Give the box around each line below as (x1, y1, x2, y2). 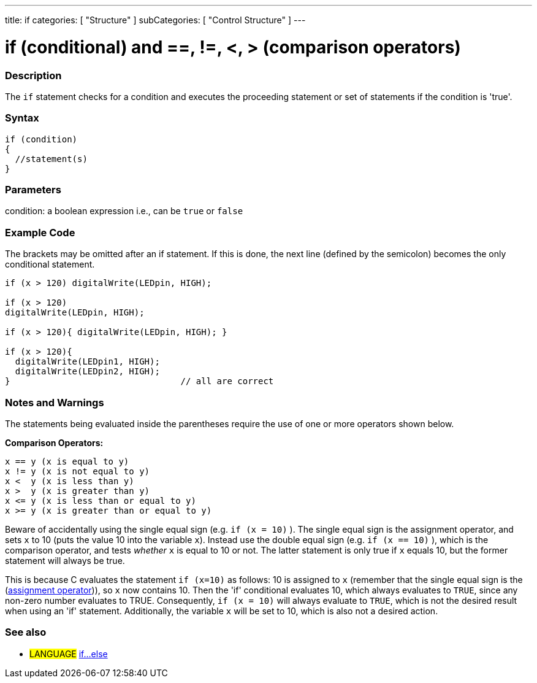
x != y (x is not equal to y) (5, 466, 150, 476)
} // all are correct (5, 376, 274, 387)
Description (5, 69, 62, 82)
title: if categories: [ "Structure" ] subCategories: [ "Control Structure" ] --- (5, 15, 306, 25)
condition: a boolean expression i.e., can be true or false (5, 206, 243, 217)
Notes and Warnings (5, 396, 104, 409)
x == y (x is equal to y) (5, 456, 129, 466)
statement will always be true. (5, 555, 125, 566)
